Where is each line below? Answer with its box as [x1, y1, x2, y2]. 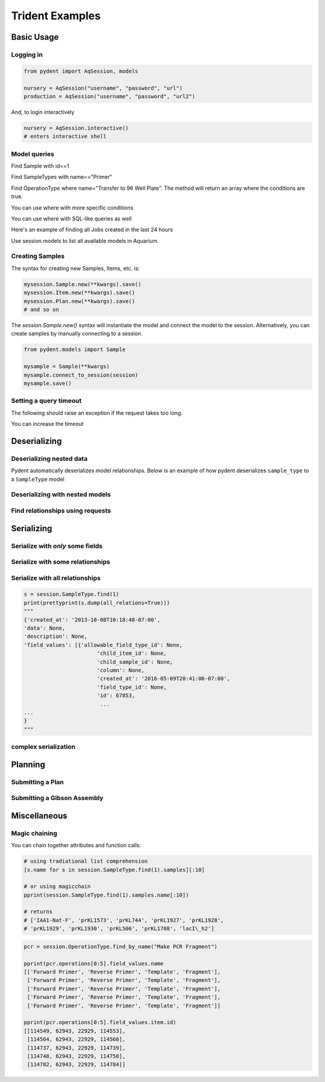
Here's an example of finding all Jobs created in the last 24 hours [11, 226, 173, 233]
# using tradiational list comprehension [23, 858, 148, 865]
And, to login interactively [11, 108, 75, 116]
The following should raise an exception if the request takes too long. [11, 409, 183, 416]
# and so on [23, 306, 60, 313]
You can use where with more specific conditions [11, 204, 134, 211]
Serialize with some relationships [11, 558, 111, 566]
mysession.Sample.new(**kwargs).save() [23, 281, 141, 287]
